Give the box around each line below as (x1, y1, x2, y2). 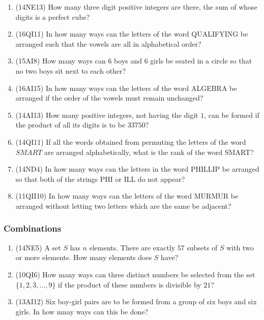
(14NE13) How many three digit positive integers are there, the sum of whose (15, 2, 257, 12)
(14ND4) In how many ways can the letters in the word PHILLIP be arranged (15, 164, 259, 174)
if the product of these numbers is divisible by (58, 279, 201, 290)
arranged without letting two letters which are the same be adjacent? (15, 200, 231, 211)
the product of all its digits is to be (15, 119, 126, 130)
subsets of (187, 242, 218, 252)
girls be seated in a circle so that (150, 55, 252, 66)
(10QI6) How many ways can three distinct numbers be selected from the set (15, 269, 255, 279)
